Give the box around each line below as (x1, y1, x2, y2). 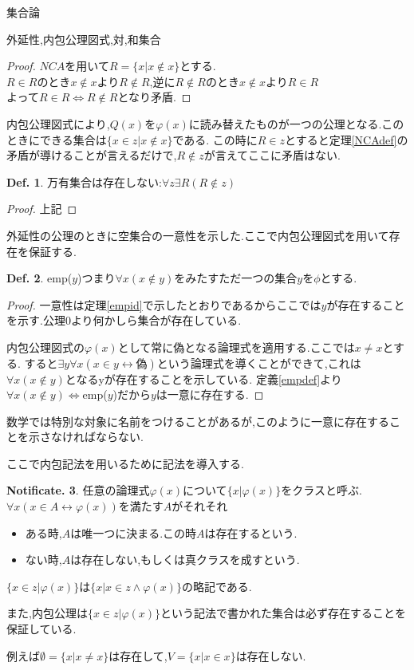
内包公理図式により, (6, 115, 110, 132)
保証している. (6, 621, 77, 637)
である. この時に (172, 131, 258, 148)
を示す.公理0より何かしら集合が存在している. (6, 312, 242, 329)
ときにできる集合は (6, 131, 107, 148)
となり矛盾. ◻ (117, 89, 191, 105)
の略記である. (181, 577, 252, 594)
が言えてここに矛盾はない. (203, 147, 341, 164)
